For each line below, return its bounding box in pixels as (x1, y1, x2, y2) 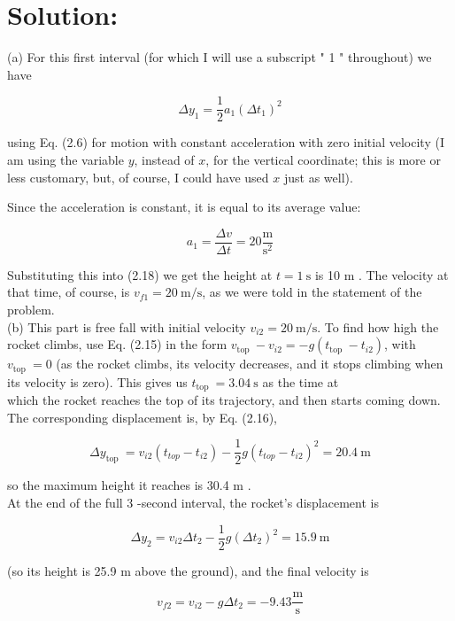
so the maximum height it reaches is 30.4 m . (7, 476, 251, 494)
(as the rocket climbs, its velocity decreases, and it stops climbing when (56, 354, 443, 373)
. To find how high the (317, 317, 439, 336)
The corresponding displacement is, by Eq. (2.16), (7, 408, 278, 426)
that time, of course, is (7, 283, 130, 301)
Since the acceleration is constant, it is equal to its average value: (7, 198, 361, 216)
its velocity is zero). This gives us (7, 372, 188, 391)
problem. (7, 300, 55, 318)
